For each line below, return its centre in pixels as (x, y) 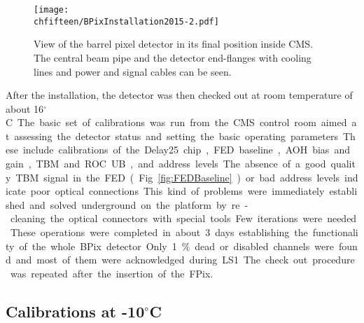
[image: (51, 10)
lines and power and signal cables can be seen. (133, 71)
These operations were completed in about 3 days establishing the (159, 232)
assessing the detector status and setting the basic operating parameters (176, 136)
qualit (343, 164)
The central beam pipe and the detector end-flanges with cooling (173, 57)
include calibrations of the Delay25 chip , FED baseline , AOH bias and (186, 150)
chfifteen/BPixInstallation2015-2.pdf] (126, 21)
